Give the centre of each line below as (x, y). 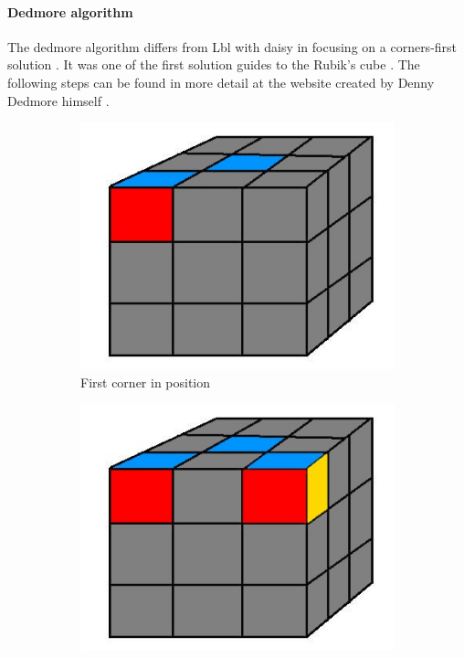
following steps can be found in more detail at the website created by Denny (221, 82)
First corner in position (146, 382)
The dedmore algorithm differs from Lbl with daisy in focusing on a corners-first (232, 46)
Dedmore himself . (58, 100)
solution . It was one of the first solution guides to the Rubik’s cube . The (214, 64)
